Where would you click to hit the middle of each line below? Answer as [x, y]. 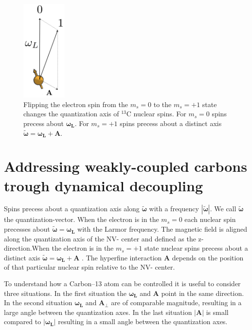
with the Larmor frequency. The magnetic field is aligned [162, 229]
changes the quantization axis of [71, 114]
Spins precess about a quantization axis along [72, 209]
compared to [23, 321]
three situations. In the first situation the [65, 293]
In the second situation [38, 302]
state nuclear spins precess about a [196, 248]
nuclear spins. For [160, 114]
